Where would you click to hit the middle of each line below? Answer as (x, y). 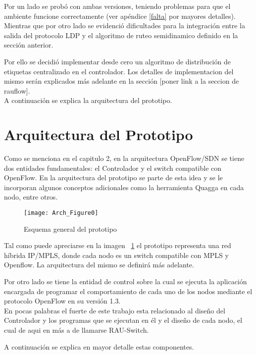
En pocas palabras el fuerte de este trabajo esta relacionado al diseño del (115, 310)
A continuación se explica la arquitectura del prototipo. (88, 100)
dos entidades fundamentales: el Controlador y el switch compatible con (113, 168)
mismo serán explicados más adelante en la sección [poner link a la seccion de (122, 81)
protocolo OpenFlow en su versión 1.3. (62, 301)
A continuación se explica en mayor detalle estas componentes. (99, 346)
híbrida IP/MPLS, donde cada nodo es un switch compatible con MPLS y (116, 255)
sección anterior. (29, 45)
